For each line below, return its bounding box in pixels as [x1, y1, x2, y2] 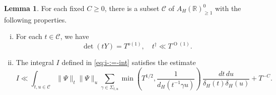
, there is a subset [104, 3, 160, 13]
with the [215, 3, 241, 13]
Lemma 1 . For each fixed [4, 3, 85, 13]
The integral [16, 57, 54, 67]
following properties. [4, 14, 67, 24]
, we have [60, 31, 89, 41]
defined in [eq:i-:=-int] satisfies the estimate [61, 57, 196, 67]
